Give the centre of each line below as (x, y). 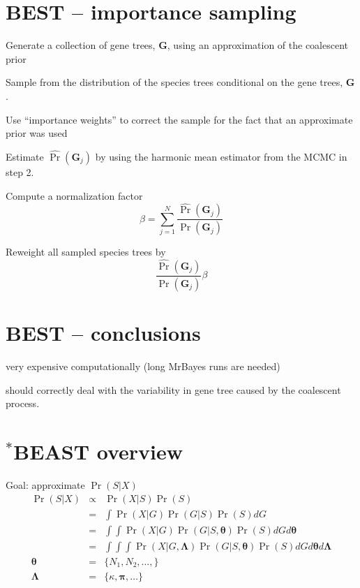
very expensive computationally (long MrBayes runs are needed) (143, 366)
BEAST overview (98, 451)
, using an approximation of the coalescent (258, 45)
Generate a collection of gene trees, (81, 45)
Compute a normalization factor (74, 195)
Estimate (25, 156)
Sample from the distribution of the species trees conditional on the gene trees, (174, 82)
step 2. (20, 171)
